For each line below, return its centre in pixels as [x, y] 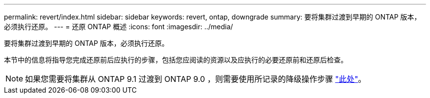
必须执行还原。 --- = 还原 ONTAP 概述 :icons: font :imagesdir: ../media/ [119, 27]
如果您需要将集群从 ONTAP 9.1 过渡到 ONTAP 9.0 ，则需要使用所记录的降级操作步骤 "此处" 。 [196, 79]
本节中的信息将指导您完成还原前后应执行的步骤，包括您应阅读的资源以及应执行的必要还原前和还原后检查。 [176, 60]
